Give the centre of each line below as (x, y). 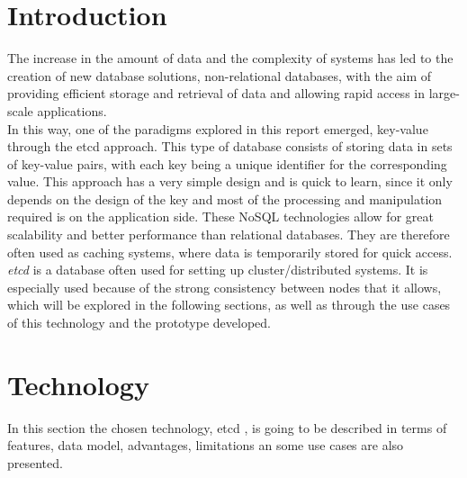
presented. (35, 462)
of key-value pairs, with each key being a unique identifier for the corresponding (227, 163)
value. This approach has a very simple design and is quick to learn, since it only (230, 181)
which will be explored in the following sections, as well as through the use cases (229, 305)
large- (444, 93)
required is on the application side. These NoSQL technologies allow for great (220, 216)
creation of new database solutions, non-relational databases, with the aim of (220, 75)
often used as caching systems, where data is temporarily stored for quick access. (230, 252)
